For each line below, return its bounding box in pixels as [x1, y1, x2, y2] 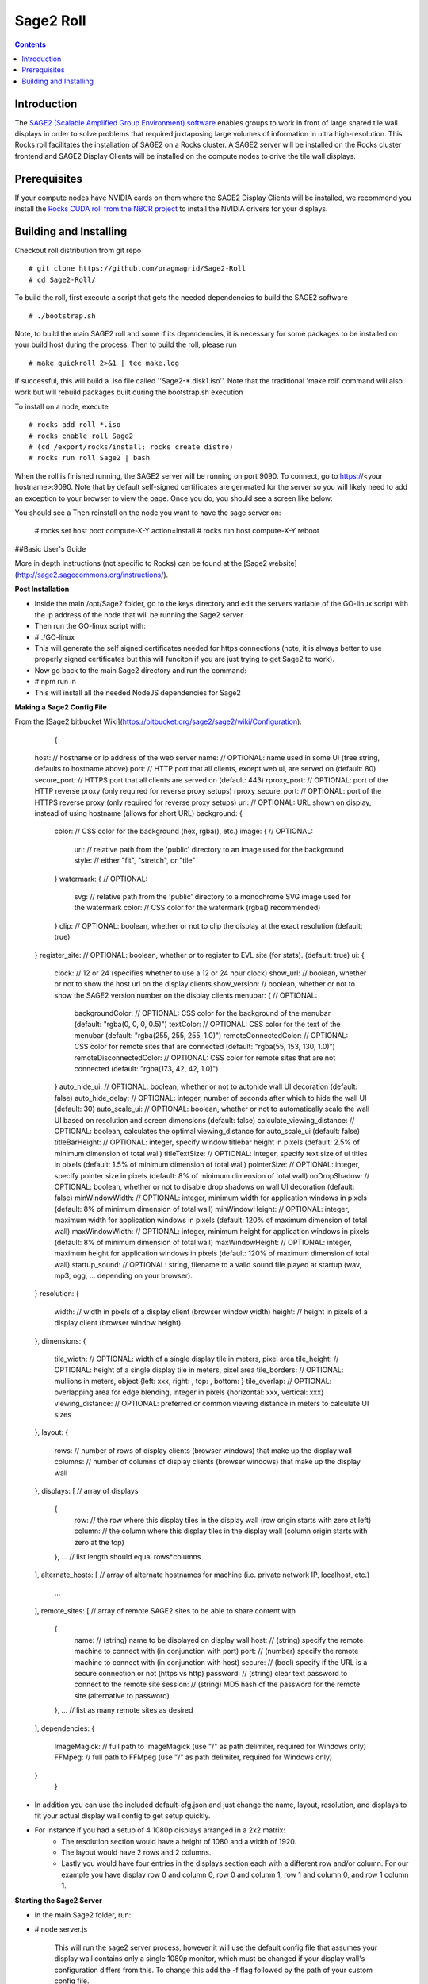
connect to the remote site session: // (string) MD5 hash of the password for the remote [74, 1679, 361, 1690]
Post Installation [14, 584, 70, 594]
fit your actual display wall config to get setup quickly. [34, 1810, 211, 1821]
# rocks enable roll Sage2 [29, 431, 134, 440]
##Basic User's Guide [14, 544, 86, 553]
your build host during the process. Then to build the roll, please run [14, 340, 237, 349]
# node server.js [34, 1924, 88, 1934]
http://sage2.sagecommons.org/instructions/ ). [17, 570, 169, 579]
